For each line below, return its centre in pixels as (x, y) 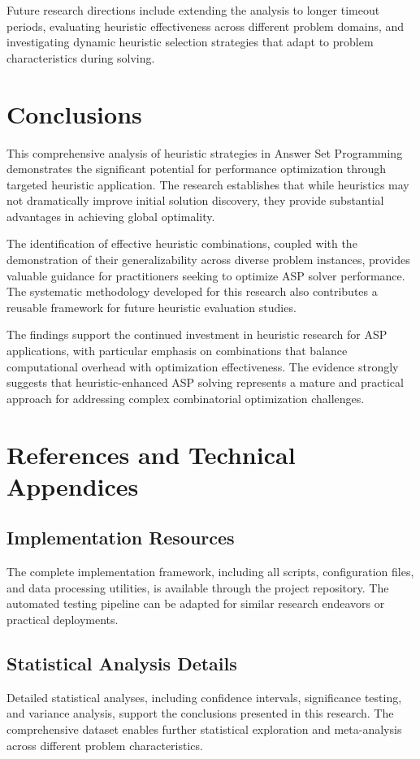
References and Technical (151, 454)
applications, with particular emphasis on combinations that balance (177, 351)
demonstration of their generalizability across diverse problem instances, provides (208, 260)
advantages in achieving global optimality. (111, 216)
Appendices (73, 486)
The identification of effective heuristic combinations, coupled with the (182, 243)
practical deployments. (63, 619)
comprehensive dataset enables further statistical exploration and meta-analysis (204, 729)
